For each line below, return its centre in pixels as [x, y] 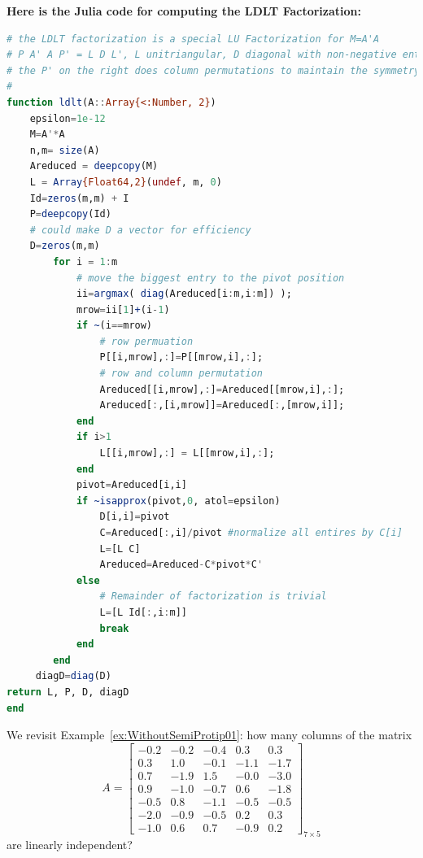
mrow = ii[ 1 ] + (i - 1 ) [123, 309]
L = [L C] [120, 549]
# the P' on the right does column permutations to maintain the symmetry [214, 70]
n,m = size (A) [65, 150]
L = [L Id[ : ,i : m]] [143, 612]
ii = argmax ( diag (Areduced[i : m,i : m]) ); [184, 294]
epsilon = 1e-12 [68, 118]
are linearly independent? [70, 844]
